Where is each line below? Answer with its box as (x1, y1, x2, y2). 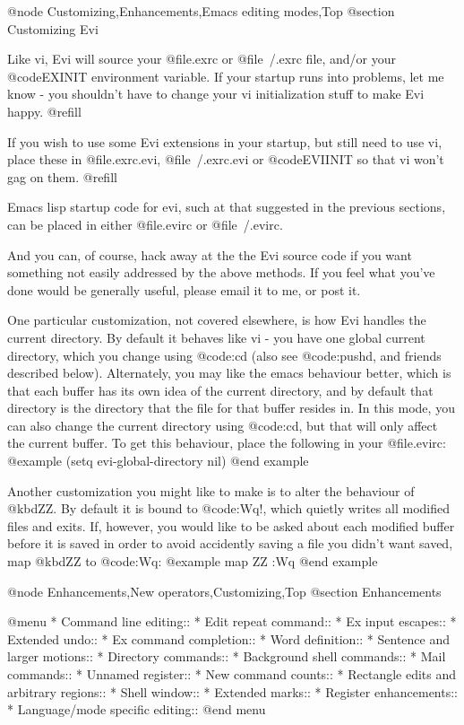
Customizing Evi (7, 19, 99, 38)
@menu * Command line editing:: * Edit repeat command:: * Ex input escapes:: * (7, 612, 457, 631)
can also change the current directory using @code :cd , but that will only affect (7, 415, 438, 434)
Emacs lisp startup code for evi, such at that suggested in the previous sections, (7, 197, 446, 216)
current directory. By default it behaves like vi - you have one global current (7, 328, 425, 346)
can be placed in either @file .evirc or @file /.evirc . (7, 214, 283, 233)
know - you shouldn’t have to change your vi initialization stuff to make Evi (7, 84, 425, 103)
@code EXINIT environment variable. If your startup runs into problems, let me (7, 66, 444, 85)
